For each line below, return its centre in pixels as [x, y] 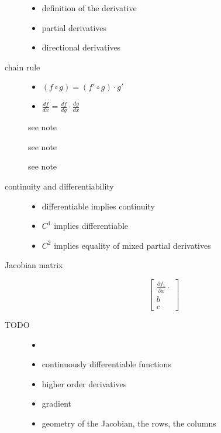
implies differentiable [91, 226]
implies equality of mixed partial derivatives [132, 245]
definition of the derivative [89, 8]
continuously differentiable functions [106, 364]
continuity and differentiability [59, 186]
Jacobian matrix [34, 265]
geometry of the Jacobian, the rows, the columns [129, 423]
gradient [57, 403]
